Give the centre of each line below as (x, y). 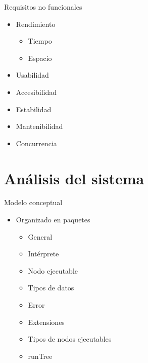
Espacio (40, 58)
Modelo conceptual (33, 202)
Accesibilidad (36, 92)
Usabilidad (32, 75)
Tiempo (40, 41)
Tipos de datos (51, 288)
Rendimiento (36, 24)
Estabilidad (34, 109)
